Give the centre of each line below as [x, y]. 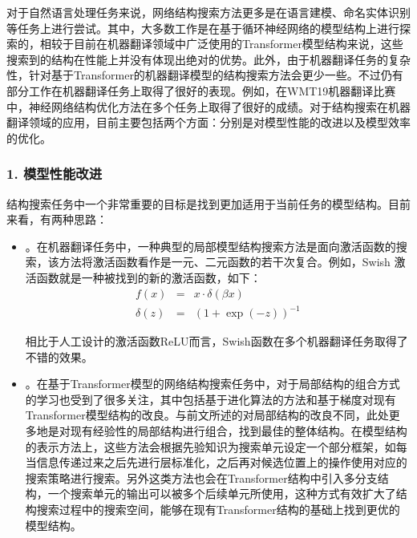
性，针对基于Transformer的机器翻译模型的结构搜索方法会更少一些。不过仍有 [205, 75]
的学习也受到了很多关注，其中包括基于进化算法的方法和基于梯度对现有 [211, 399]
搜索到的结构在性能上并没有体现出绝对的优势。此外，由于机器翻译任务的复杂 [208, 59]
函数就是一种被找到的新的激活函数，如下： [149, 277]
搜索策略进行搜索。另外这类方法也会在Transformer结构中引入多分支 [201, 477]
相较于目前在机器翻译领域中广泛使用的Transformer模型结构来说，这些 [221, 44]
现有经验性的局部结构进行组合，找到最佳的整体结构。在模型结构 [239, 431]
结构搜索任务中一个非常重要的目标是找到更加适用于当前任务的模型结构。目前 [208, 203]
